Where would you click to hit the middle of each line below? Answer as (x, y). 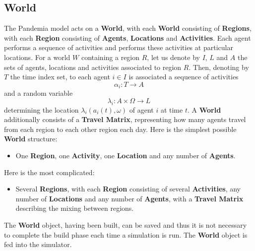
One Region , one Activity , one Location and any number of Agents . (126, 155)
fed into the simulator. (38, 244)
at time (172, 109)
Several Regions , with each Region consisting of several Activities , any (128, 189)
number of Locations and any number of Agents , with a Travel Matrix (129, 198)
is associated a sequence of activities (184, 77)
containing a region (110, 57)
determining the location (41, 109)
